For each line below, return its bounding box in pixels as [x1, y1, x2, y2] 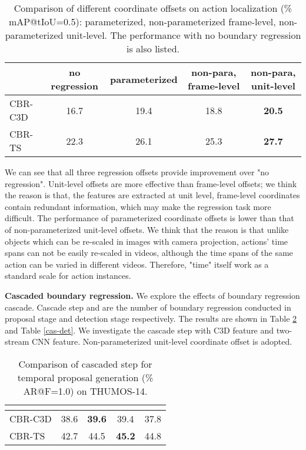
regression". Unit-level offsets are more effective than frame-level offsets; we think [5, 177, 297, 189]
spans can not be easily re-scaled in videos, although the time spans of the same [5, 246, 293, 259]
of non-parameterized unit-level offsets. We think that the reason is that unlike [5, 223, 289, 235]
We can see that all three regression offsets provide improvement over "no [5, 166, 270, 178]
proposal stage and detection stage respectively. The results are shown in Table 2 [5, 312, 297, 325]
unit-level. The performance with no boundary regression [66, 28, 301, 42]
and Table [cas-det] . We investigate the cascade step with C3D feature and [5, 324, 274, 336]
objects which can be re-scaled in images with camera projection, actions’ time [5, 235, 288, 247]
